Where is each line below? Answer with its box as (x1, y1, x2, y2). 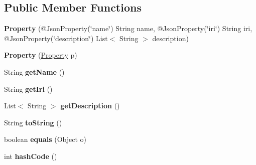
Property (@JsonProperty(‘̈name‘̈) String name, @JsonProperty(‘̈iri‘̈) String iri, (4, 23, 252, 34)
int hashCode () (4, 150, 57, 161)
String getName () (4, 66, 65, 77)
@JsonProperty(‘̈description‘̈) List (4, 33, 108, 43)
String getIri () (4, 83, 53, 94)
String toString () (4, 117, 62, 127)
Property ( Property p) (4, 50, 77, 60)
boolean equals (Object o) (4, 134, 87, 144)
